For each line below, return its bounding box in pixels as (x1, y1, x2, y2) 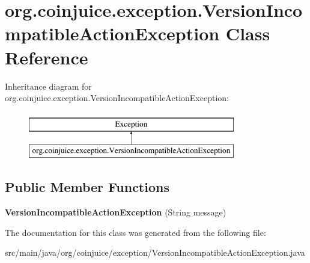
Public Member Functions (5, 178, 169, 196)
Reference (5, 45, 88, 69)
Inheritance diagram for (5, 79, 92, 92)
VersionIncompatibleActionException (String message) (5, 206, 226, 218)
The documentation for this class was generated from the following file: (5, 226, 266, 238)
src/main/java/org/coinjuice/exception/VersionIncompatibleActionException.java (5, 246, 305, 259)
